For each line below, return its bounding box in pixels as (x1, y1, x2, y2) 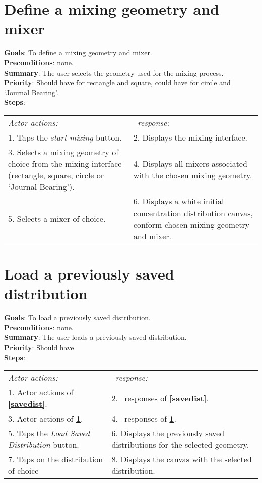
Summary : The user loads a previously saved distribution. (4, 332, 187, 342)
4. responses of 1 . (111, 412, 177, 425)
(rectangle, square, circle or (8, 169, 104, 181)
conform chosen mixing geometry (133, 218, 250, 230)
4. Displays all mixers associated (133, 157, 247, 169)
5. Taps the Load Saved (8, 427, 90, 439)
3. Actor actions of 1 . (8, 412, 83, 425)
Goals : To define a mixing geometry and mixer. (4, 47, 152, 58)
